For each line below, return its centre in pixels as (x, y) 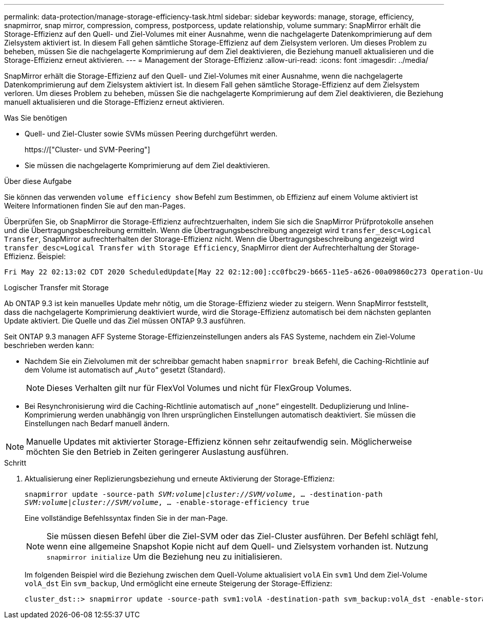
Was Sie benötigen (36, 118)
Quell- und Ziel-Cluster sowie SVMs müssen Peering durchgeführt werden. (151, 134)
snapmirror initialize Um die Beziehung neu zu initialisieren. (164, 557)
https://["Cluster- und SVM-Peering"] (87, 149)
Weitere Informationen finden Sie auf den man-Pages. (95, 206)
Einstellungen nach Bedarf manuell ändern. (97, 423)
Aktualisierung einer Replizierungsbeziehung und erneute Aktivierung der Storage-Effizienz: (180, 479)
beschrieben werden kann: (49, 345)
